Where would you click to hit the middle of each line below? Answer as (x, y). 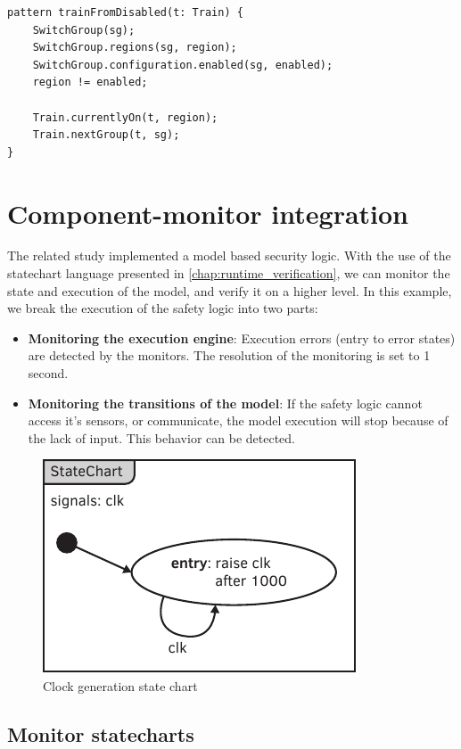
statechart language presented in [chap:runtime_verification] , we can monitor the (229, 273)
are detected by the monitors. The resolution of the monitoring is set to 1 (229, 355)
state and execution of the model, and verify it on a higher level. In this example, (230, 290)
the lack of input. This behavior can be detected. (161, 437)
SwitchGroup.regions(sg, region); (135, 48)
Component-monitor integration (208, 213)
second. (48, 373)
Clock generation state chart (120, 686)
